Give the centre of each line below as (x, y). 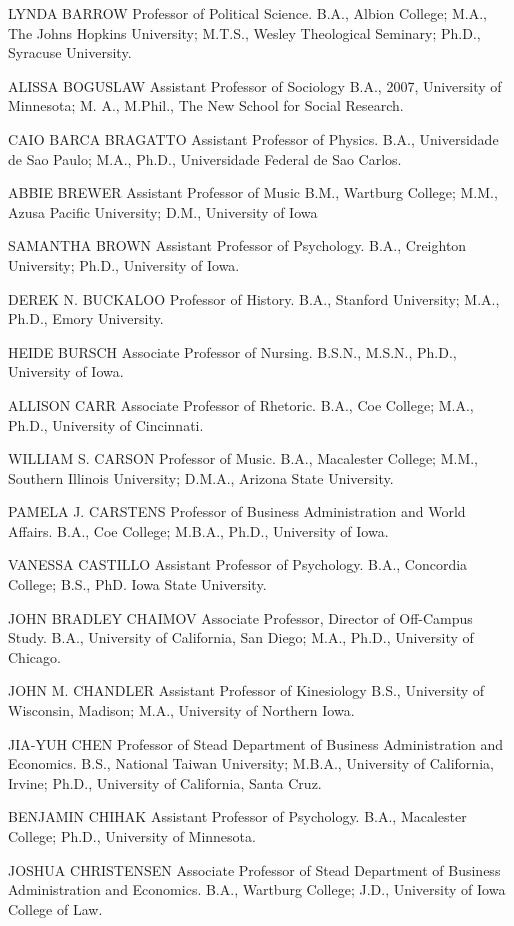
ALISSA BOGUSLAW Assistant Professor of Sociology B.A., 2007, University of (255, 85)
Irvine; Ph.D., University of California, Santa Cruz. (165, 782)
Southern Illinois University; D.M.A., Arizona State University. (201, 477)
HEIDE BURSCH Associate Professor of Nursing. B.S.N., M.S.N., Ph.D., (232, 351)
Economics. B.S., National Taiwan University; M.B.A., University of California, (251, 763)
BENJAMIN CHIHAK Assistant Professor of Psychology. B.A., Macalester (237, 816)
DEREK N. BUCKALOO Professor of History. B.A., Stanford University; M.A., (254, 298)
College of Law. (55, 908)
